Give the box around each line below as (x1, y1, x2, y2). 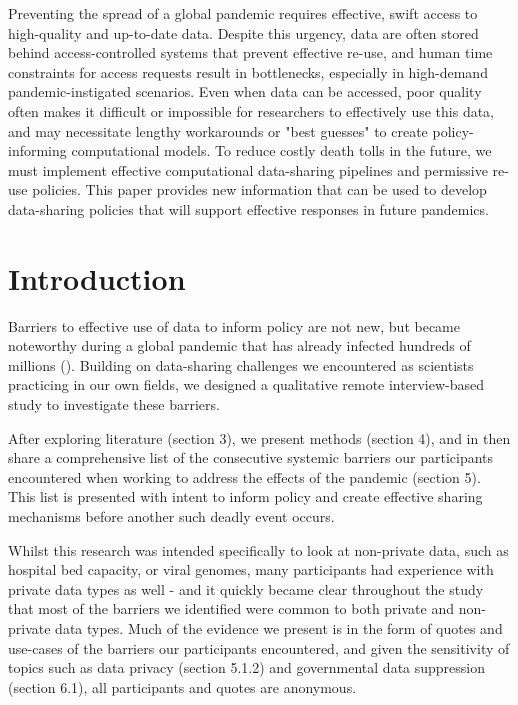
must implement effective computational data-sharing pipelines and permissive (8, 159, 488, 180)
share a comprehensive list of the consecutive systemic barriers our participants (8, 447, 494, 468)
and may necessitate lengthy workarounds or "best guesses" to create (8, 120, 428, 141)
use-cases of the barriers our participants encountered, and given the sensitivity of (8, 637, 510, 658)
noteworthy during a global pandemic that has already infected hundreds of (8, 335, 471, 356)
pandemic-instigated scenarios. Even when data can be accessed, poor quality (8, 81, 482, 102)
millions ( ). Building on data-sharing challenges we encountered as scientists (8, 354, 474, 375)
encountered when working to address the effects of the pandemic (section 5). (8, 466, 481, 487)
